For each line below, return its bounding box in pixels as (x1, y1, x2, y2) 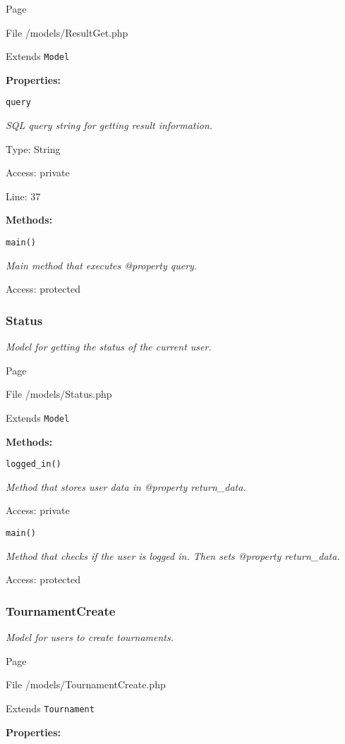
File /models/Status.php (6, 386, 112, 401)
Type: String (6, 141, 61, 156)
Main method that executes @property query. (6, 257, 198, 272)
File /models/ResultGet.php (6, 25, 128, 39)
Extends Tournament (6, 700, 95, 715)
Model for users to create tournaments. (6, 630, 174, 645)
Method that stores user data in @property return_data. (6, 479, 246, 494)
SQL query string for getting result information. (6, 118, 213, 133)
